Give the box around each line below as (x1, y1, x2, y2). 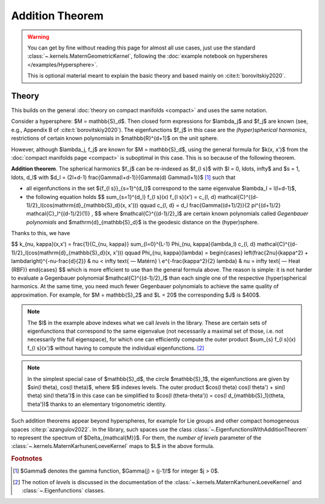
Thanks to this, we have (11, 230, 70, 237)
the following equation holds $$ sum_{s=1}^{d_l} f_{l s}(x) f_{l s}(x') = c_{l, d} (26, 193, 217, 200)
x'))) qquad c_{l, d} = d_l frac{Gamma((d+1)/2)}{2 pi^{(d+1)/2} (128, 201, 281, 209)
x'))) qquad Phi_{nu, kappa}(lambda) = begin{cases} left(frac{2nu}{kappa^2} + (113, 249, 309, 256)
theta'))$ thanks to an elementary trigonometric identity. (27, 400, 167, 408)
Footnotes (11, 455, 43, 463)
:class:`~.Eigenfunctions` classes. (22, 487, 105, 494)
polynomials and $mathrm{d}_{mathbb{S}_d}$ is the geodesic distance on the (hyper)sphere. (26, 218, 259, 225)
